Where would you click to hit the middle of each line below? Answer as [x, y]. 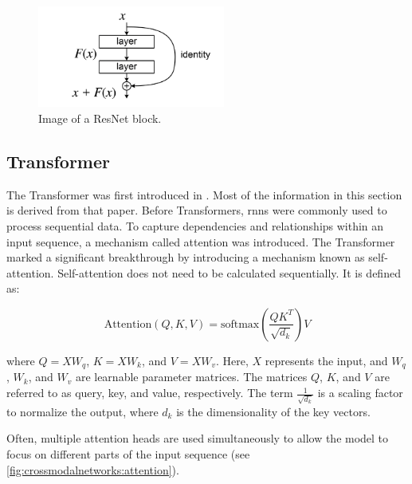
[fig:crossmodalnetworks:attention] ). [93, 469]
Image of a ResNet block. [100, 118]
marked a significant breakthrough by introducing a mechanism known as [186, 257]
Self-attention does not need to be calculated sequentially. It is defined [229, 272]
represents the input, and [326, 360]
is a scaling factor [360, 393]
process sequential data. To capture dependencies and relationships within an [195, 226]
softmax [240, 324]
